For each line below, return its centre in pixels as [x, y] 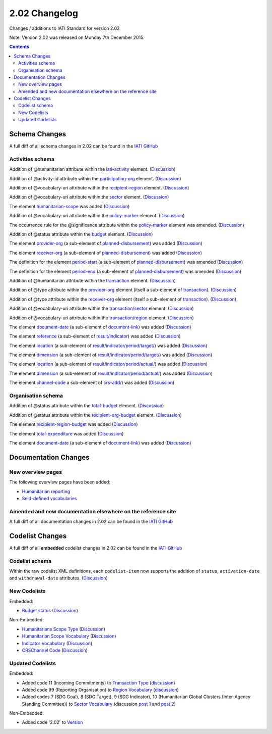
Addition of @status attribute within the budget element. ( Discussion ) [81, 234]
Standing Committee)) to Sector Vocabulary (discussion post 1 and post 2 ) [99, 704]
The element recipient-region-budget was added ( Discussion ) [74, 424]
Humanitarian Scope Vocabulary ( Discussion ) [69, 636]
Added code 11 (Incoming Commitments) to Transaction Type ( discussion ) [99, 682]
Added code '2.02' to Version [52, 722]
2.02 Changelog [44, 13]
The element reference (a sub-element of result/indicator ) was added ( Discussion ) [95, 336]
